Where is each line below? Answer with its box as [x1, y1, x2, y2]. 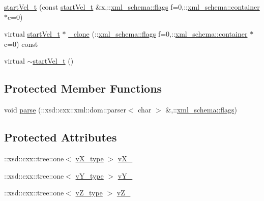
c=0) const [4, 38, 38, 49]
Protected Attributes [4, 129, 117, 145]
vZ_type [75, 187, 103, 198]
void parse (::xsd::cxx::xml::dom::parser [4, 104, 126, 115]
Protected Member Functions [4, 80, 162, 96]
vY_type [75, 170, 104, 181]
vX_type [75, 153, 104, 163]
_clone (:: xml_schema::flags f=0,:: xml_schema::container [68, 28, 248, 39]
